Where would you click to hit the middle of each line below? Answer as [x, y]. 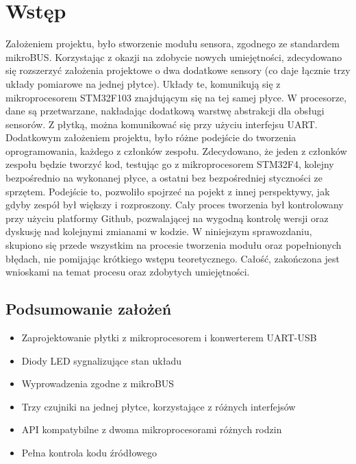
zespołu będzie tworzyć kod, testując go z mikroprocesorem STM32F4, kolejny [170, 164]
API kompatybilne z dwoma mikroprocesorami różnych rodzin [152, 429]
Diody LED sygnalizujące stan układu [101, 360]
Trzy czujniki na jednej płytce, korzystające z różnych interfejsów [158, 406]
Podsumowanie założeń [89, 309]
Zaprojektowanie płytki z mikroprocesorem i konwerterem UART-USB [169, 338]
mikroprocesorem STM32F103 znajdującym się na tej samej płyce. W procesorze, [176, 97]
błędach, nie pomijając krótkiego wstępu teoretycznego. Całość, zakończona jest [173, 258]
